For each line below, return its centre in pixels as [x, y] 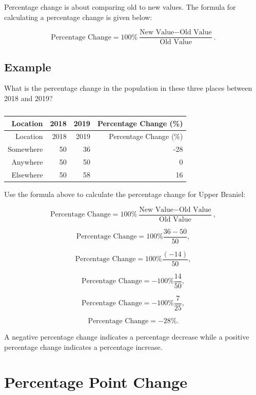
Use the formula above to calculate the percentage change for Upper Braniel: [125, 194]
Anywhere [27, 162]
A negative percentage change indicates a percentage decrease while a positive [127, 337]
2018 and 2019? [28, 98]
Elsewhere [27, 175]
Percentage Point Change [96, 382]
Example [28, 66]
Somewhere [25, 149]
